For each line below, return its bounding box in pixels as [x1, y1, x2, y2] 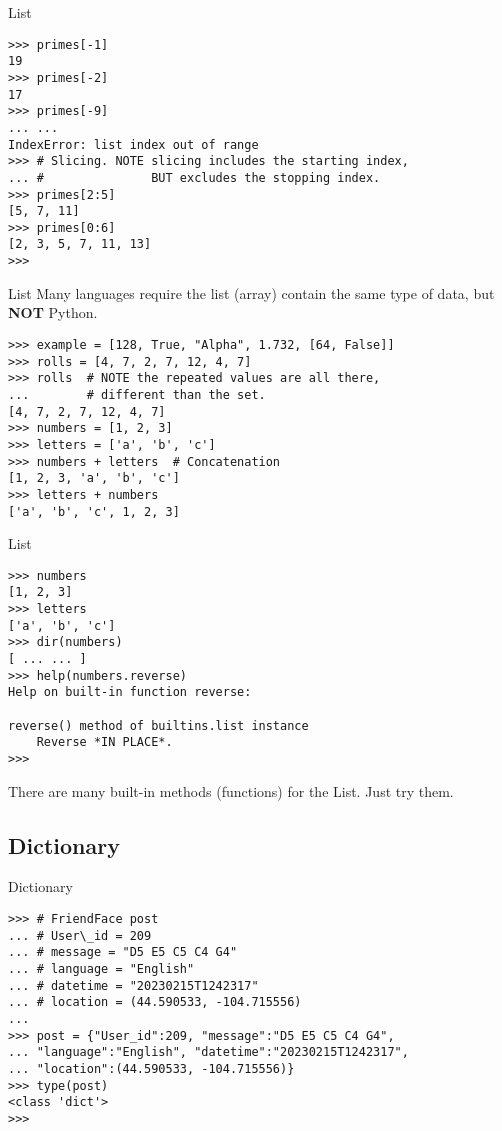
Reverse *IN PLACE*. [36, 735, 173, 750]
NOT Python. [8, 302, 98, 323]
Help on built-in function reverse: [8, 685, 252, 700]
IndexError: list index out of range [8, 137, 259, 152]
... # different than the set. [8, 387, 266, 402]
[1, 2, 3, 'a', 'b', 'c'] [8, 471, 180, 486]
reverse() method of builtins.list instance [8, 718, 309, 733]
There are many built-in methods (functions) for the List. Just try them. [8, 780, 454, 801]
